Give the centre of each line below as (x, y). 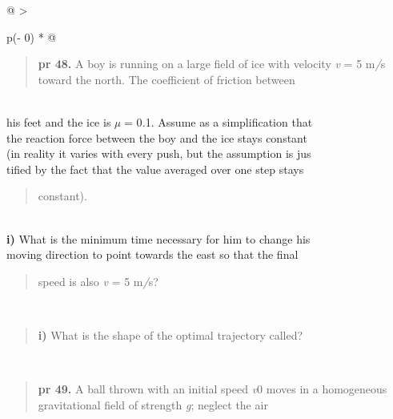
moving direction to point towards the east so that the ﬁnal (152, 254)
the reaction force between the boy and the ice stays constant (157, 137)
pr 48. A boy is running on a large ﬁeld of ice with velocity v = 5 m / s (212, 64)
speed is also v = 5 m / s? (98, 281)
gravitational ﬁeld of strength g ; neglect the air (153, 404)
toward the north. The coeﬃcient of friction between (166, 79)
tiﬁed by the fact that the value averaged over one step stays (155, 169)
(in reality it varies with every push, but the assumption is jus (159, 153)
